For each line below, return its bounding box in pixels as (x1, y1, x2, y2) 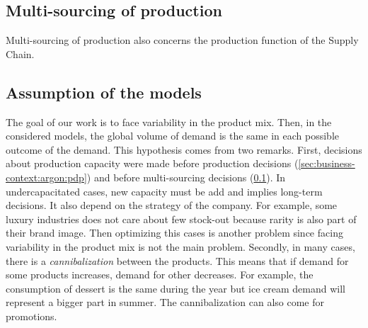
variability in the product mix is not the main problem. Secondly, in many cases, (6, 239, 355, 254)
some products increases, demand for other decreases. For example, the (6, 267, 314, 282)
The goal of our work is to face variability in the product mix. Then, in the (6, 114, 332, 129)
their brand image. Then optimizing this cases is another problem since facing (6, 225, 343, 240)
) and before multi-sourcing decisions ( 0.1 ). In (86, 169, 286, 184)
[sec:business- (298, 156, 355, 171)
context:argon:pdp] (6, 169, 87, 184)
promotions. (6, 308, 57, 323)
